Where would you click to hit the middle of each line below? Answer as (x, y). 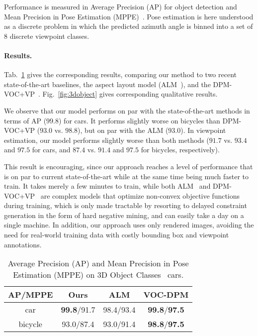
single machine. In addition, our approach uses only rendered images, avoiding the (129, 225)
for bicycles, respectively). (180, 150)
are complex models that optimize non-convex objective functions (140, 195)
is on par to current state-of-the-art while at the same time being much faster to (127, 176)
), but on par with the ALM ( (123, 130)
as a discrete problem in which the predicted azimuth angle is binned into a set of (129, 26)
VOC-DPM (166, 295)
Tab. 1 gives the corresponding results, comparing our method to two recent (120, 74)
